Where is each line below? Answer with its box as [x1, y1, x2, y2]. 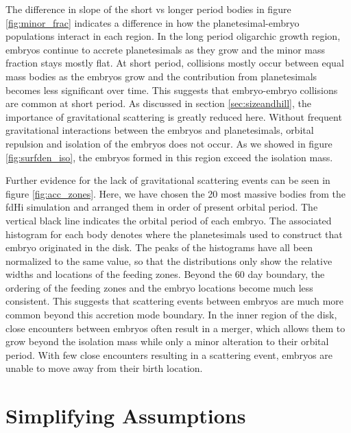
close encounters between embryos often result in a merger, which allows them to [5, 320, 346, 335]
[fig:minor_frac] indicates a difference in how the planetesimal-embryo [5, 15, 300, 30]
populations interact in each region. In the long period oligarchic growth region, [5, 29, 341, 43]
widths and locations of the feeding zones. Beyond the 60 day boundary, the [5, 267, 325, 281]
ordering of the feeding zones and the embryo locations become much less [5, 280, 313, 294]
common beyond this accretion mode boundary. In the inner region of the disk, [5, 307, 337, 322]
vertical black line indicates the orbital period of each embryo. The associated [5, 213, 332, 227]
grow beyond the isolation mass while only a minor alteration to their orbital [5, 334, 329, 349]
